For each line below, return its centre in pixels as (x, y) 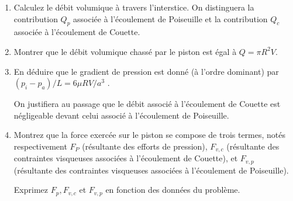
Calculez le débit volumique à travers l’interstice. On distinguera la (134, 7)
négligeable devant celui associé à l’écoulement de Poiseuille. (121, 115)
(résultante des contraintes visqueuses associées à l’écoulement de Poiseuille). (151, 170)
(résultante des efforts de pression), (145, 146)
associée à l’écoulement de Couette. (77, 32)
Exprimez (31, 190)
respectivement (40, 146)
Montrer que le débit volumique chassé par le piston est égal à (125, 51)
